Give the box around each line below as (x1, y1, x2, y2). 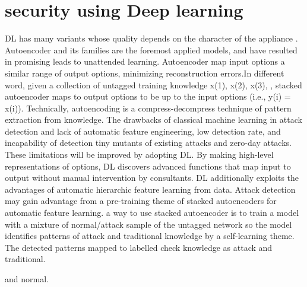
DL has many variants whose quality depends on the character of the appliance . (5, 32, 298, 44)
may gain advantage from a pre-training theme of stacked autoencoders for (5, 194, 277, 207)
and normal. (5, 273, 49, 285)
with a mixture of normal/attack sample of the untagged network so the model (5, 218, 292, 230)
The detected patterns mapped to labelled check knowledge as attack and (5, 241, 273, 253)
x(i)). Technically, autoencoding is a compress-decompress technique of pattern (5, 101, 292, 114)
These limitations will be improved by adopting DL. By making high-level (5, 148, 274, 161)
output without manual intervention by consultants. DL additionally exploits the (5, 171, 299, 184)
